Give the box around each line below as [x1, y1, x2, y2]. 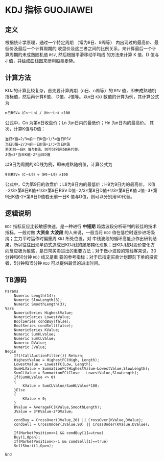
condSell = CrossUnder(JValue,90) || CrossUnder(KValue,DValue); [14, 422, 150, 427]
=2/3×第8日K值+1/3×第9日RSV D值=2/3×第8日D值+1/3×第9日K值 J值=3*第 [5, 187, 158, 193]
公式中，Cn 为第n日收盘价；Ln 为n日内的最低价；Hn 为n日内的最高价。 [5, 120, 148, 126]
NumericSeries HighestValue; [14, 310, 73, 315]
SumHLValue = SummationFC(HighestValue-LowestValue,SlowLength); [14, 366, 150, 371]
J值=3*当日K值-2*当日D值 [5, 152, 50, 157]
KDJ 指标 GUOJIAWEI [5, 4, 93, 16]
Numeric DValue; [14, 340, 47, 346]
